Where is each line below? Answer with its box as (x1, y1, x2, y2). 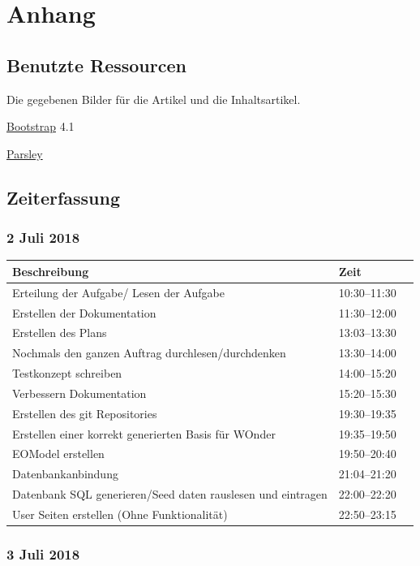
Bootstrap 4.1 (6, 118, 75, 135)
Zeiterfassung (6, 184, 121, 210)
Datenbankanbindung (12, 465, 118, 482)
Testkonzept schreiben (12, 365, 122, 382)
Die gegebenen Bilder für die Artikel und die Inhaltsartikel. (6, 90, 301, 107)
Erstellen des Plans (12, 324, 107, 341)
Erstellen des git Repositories (12, 404, 157, 421)
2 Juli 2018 (6, 227, 80, 248)
